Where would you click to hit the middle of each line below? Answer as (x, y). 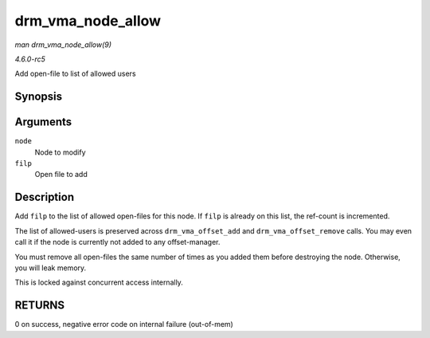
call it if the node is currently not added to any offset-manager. (117, 242)
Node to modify (61, 152)
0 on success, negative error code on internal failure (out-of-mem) (124, 324)
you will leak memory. (51, 268)
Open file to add (61, 175)
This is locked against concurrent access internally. (99, 282)
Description (45, 197)
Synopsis (39, 97)
